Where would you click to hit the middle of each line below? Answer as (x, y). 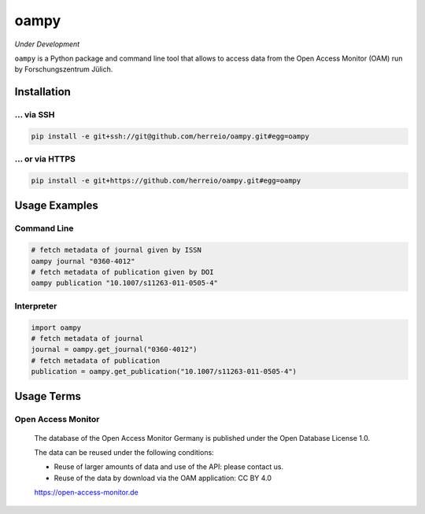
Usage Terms (48, 396)
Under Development (47, 44)
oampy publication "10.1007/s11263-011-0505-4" (124, 283)
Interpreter (36, 305)
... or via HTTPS (45, 159)
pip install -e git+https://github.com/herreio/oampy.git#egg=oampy (166, 181)
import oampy (56, 327)
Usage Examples (56, 206)
